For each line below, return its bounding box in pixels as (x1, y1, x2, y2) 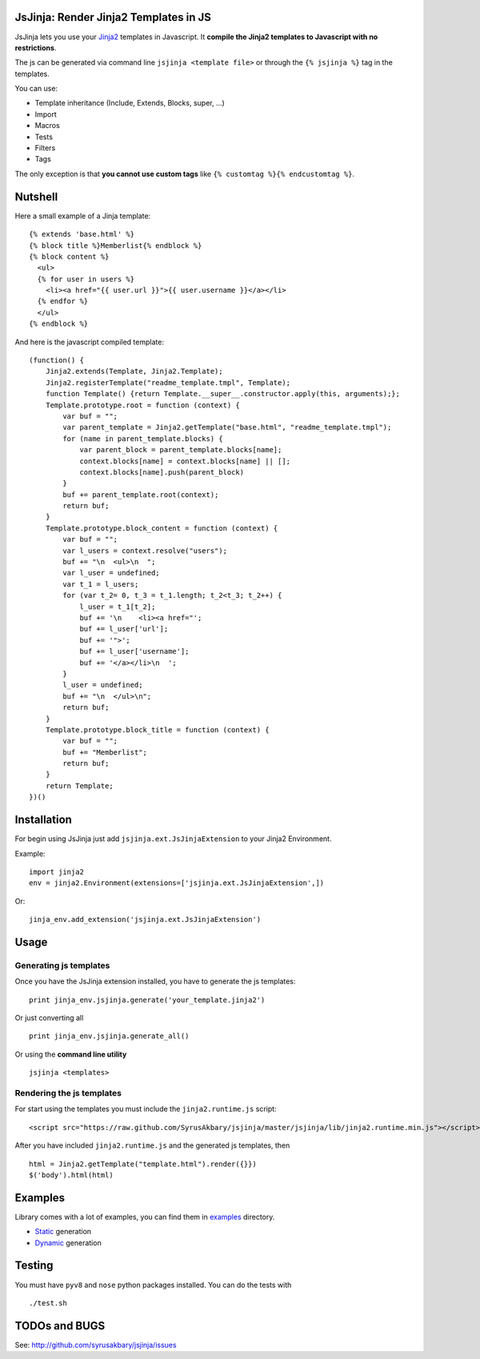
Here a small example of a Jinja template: (14, 210, 151, 220)
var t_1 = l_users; (62, 579, 139, 588)
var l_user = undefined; (62, 568, 160, 578)
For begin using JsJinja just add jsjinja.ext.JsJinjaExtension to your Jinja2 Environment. (14, 834, 332, 844)
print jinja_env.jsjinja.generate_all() (29, 1032, 190, 1040)
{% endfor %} (37, 297, 89, 306)
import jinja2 (29, 867, 84, 876)
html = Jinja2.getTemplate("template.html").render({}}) (29, 1159, 258, 1169)
